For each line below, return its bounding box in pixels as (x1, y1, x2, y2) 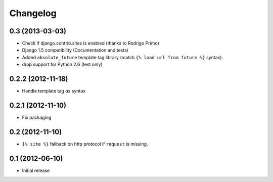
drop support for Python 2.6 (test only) (22, 61, 103, 68)
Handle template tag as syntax (22, 88, 86, 94)
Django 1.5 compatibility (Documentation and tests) (22, 47, 129, 53)
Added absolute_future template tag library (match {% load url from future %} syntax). (22, 54, 223, 60)
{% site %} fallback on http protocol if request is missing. (22, 141, 149, 147)
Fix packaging (22, 114, 52, 121)
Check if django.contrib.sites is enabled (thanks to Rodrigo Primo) (22, 40, 159, 47)
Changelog (9, 8, 57, 19)
